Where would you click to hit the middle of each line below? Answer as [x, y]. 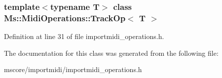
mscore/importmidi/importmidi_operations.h [73, 69]
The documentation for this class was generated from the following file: [111, 53]
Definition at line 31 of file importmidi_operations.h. [84, 36]
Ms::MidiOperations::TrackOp [65, 18]
